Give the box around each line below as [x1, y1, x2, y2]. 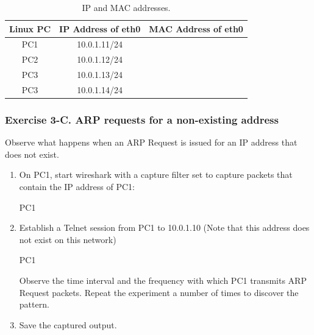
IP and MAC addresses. [82, 1, 171, 13]
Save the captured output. [19, 318, 117, 331]
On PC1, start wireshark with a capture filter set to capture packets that [19, 168, 293, 181]
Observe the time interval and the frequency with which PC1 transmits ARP [19, 274, 307, 287]
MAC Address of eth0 [149, 22, 243, 35]
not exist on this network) [19, 233, 116, 245]
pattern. [19, 298, 49, 311]
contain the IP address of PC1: [19, 180, 135, 193]
